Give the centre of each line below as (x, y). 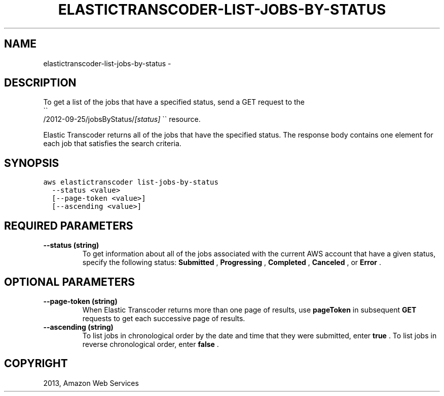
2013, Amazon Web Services (91, 383)
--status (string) (71, 245)
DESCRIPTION (40, 83)
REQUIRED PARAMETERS (69, 226)
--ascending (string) (78, 327)
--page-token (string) (80, 301)
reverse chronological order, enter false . (151, 344)
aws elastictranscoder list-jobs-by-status (131, 182)
